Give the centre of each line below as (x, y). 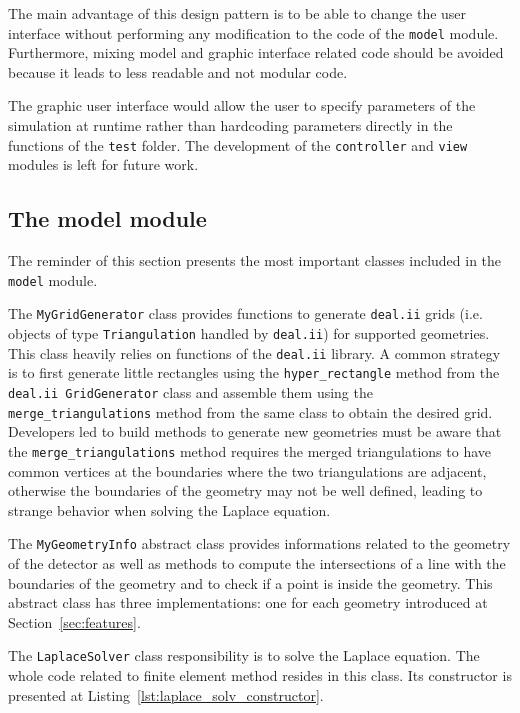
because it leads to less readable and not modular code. (178, 71)
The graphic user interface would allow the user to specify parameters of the (242, 105)
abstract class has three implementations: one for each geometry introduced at (248, 602)
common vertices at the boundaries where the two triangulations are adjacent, (247, 470)
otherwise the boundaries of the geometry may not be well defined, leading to (245, 490)
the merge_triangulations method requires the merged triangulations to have (249, 450)
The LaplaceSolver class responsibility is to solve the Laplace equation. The (244, 655)
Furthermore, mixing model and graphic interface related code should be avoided (256, 52)
